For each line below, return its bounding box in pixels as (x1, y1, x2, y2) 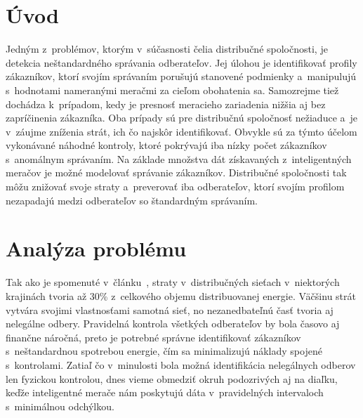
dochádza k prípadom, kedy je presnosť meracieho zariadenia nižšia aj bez (6, 96, 326, 111)
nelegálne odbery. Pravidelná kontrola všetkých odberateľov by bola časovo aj (6, 316, 340, 331)
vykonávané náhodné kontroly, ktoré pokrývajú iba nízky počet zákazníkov (6, 138, 327, 152)
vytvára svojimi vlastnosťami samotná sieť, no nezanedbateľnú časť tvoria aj (6, 302, 334, 317)
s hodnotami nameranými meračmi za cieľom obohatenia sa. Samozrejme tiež (6, 82, 339, 97)
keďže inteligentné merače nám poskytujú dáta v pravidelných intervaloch (6, 385, 324, 400)
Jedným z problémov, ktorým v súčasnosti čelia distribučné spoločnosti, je (6, 41, 328, 56)
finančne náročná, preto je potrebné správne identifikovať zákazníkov (6, 329, 301, 344)
